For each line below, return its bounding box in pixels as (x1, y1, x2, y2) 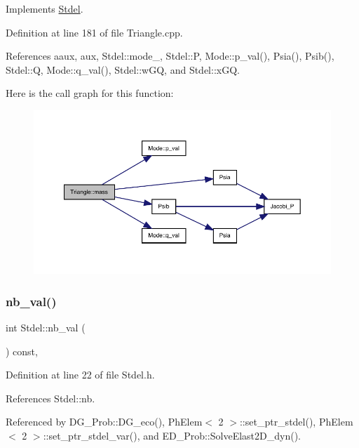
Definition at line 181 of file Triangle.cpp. (6, 25, 183, 39)
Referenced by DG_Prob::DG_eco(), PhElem (6, 414, 203, 429)
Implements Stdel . (6, 1, 83, 15)
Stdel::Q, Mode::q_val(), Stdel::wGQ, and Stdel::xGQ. (6, 62, 240, 77)
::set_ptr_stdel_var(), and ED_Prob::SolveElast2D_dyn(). (43, 428, 301, 442)
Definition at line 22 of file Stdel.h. (6, 367, 155, 382)
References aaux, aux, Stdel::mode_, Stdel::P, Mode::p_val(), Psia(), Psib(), (6, 48, 334, 63)
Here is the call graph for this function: (6, 86, 174, 100)
